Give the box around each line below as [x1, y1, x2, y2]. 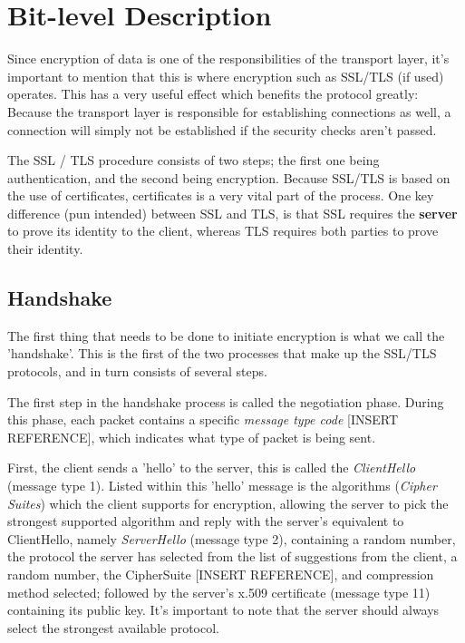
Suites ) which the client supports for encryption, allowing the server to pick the [7, 493, 449, 512]
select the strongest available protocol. [7, 618, 220, 637]
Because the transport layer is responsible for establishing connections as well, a [7, 102, 451, 121]
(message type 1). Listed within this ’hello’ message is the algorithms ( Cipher [7, 476, 437, 495]
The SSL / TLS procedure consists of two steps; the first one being [7, 151, 380, 170]
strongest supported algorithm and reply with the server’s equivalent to [7, 511, 404, 531]
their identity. [7, 239, 83, 258]
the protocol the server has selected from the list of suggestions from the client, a [7, 547, 458, 566]
